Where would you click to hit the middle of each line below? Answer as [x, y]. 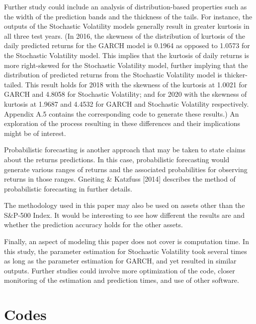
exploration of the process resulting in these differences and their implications [122, 123]
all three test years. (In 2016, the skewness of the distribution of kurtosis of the [125, 35]
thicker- [236, 75]
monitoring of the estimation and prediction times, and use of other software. [122, 280]
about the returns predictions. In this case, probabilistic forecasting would [117, 159]
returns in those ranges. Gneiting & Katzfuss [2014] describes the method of [120, 179]
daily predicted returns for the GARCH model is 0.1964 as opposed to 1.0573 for [127, 45]
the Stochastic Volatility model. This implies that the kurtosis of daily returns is [127, 55]
